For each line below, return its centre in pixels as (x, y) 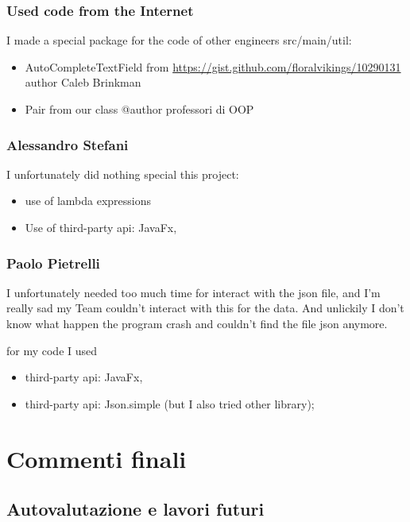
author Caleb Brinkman (83, 82)
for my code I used (52, 350)
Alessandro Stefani (68, 144)
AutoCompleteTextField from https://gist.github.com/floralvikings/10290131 (213, 66)
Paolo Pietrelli (53, 263)
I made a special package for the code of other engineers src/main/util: (179, 40)
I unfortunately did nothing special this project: (123, 174)
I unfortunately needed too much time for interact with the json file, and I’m (193, 292)
